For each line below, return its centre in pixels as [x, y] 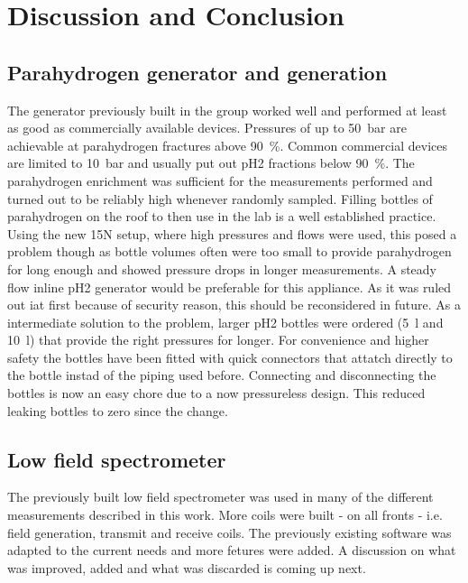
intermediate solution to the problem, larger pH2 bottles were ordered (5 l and [225, 322]
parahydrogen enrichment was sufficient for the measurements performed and [220, 180]
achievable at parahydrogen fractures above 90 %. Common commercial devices [227, 145]
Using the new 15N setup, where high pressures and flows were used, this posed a [232, 233]
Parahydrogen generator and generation [197, 72]
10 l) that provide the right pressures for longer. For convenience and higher [218, 340]
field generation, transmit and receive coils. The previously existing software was [229, 532]
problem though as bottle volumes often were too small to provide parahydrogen [229, 251]
